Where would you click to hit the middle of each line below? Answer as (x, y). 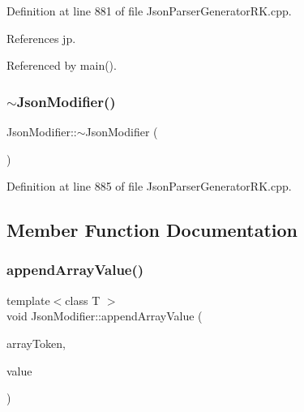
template (28, 300)
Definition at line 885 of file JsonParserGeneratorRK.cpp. (149, 186)
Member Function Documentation (152, 230)
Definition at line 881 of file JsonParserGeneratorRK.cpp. (149, 11)
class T (83, 300)
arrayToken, (36, 343)
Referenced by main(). (62, 65)
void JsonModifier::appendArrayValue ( (105, 316)
